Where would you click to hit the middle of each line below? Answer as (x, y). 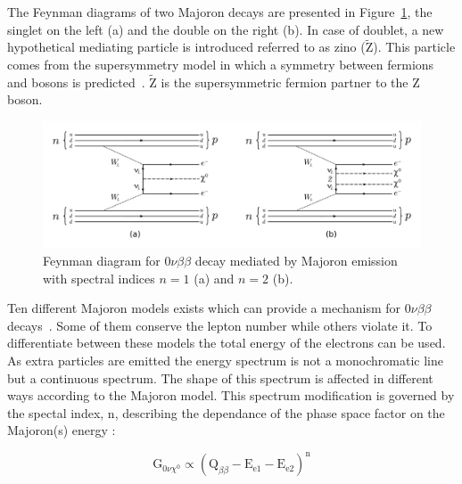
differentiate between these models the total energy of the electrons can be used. (227, 343)
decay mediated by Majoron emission (296, 261)
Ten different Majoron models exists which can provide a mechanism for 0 (209, 308)
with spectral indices (99, 278)
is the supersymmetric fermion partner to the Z (290, 82)
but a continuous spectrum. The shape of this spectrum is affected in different (220, 377)
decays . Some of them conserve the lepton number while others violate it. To (220, 325)
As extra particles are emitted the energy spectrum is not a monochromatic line (225, 360)
